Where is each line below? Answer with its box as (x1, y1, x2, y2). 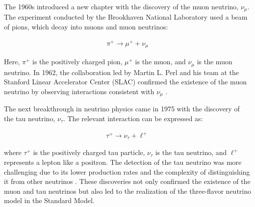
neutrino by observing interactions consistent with (4, 86, 154, 96)
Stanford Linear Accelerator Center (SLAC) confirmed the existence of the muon (4, 77, 247, 87)
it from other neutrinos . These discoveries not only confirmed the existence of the (4, 176, 251, 186)
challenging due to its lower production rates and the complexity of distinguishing (4, 166, 250, 177)
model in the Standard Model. (4, 195, 95, 206)
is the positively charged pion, (32, 56, 123, 67)
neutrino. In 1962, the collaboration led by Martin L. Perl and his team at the (4, 67, 239, 77)
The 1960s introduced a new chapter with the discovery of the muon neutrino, (4, 1, 239, 11)
